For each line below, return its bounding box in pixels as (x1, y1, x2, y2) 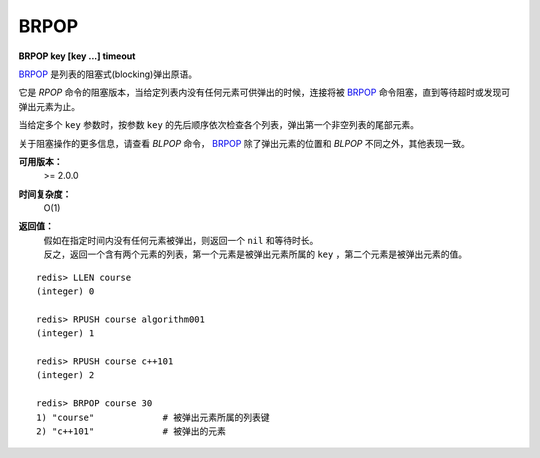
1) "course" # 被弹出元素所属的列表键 (36, 411, 270, 423)
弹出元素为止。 (18, 100, 80, 112)
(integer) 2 (36, 370, 95, 381)
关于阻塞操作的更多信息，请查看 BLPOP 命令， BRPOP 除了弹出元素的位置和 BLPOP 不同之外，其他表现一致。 (18, 137, 470, 149)
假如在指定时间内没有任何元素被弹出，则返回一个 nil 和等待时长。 (43, 234, 319, 246)
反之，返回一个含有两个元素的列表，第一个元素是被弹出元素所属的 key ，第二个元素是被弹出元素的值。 (43, 248, 468, 260)
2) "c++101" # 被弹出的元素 (36, 425, 227, 437)
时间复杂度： (18, 188, 72, 200)
